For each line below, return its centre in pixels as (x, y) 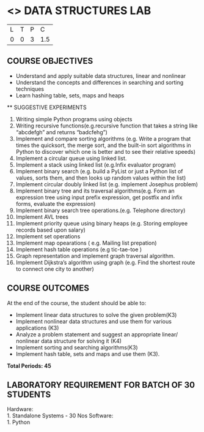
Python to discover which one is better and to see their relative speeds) (106, 151)
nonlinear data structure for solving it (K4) (68, 341)
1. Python (19, 422)
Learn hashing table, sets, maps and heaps (70, 95)
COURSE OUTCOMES (48, 288)
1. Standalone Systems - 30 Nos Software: (60, 416)
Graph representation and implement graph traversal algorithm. (95, 256)
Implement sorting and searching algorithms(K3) (77, 347)
